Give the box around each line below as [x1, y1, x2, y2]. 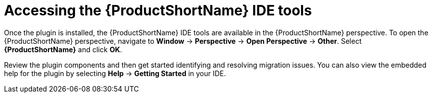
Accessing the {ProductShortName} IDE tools [4, 2, 312, 19]
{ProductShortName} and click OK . [4, 45, 122, 54]
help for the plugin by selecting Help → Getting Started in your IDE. [4, 69, 226, 78]
